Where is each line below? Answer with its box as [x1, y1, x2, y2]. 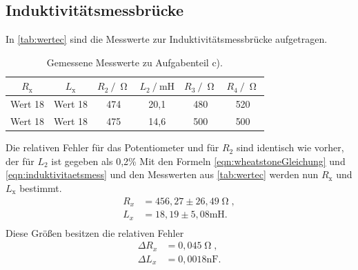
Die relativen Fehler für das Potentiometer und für [6, 140, 219, 155]
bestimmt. [19, 180, 62, 195]
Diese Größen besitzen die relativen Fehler [6, 225, 184, 240]
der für [6, 153, 34, 168]
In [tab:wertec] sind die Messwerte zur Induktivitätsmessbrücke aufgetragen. [6, 32, 328, 46]
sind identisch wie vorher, [236, 140, 344, 155]
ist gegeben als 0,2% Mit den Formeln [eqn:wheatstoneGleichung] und [51, 153, 346, 168]
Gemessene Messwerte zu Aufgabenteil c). [46, 55, 223, 69]
